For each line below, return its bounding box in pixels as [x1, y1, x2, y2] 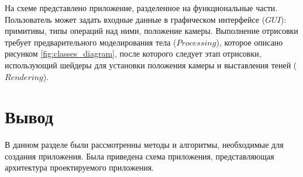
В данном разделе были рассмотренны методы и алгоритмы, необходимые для [5, 138, 284, 151]
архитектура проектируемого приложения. [5, 161, 154, 173]
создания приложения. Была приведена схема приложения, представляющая [5, 150, 274, 162]
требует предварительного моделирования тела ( [5, 36, 177, 48]
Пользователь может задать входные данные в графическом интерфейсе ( [5, 13, 266, 25]
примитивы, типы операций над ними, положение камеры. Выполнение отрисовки [5, 25, 298, 37]
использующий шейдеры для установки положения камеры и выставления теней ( [5, 58, 297, 71]
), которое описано [216, 36, 283, 48]
